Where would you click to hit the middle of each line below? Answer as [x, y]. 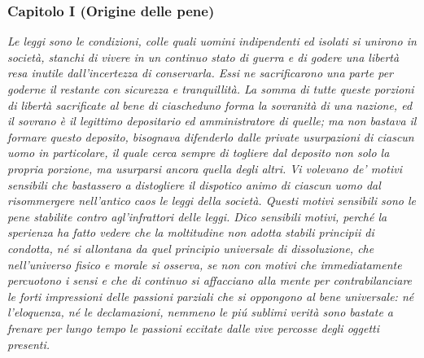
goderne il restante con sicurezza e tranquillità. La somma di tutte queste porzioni [211, 89]
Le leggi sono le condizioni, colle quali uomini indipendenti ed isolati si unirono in [212, 41]
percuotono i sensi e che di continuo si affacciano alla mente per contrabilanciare [210, 280]
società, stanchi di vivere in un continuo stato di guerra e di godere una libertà [203, 57]
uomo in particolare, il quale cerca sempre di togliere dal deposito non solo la [199, 153]
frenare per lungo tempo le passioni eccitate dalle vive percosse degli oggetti [193, 327]
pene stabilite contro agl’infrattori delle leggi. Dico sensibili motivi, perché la [197, 216]
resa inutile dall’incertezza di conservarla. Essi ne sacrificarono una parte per [200, 73]
